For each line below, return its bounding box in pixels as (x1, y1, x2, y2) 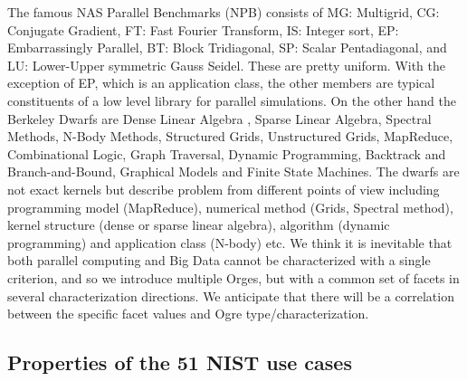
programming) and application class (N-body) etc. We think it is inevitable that (7, 233, 453, 252)
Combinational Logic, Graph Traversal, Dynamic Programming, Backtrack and (7, 144, 446, 163)
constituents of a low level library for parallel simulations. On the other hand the (7, 90, 456, 110)
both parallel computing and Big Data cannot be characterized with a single (7, 251, 431, 270)
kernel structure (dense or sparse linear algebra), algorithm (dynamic (7, 215, 390, 234)
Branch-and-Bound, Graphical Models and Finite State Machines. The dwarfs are (7, 162, 460, 181)
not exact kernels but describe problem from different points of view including (7, 179, 440, 198)
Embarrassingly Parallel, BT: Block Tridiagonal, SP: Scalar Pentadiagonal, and (7, 38, 447, 57)
